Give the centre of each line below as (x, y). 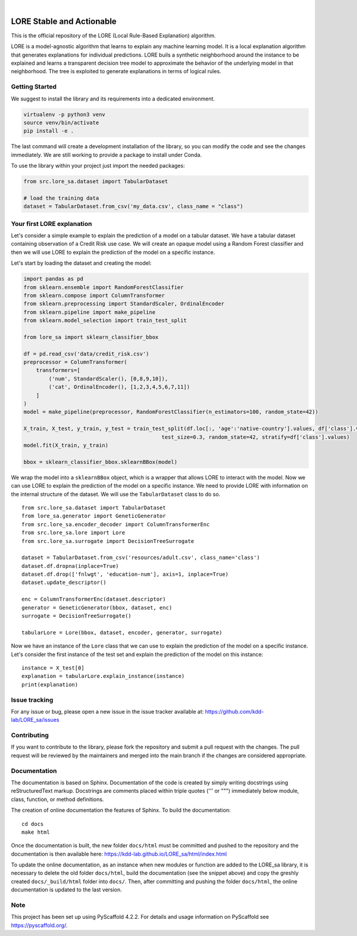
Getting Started (34, 87)
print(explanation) (50, 684)
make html (36, 832)
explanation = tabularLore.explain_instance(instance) (103, 676)
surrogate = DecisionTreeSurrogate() (77, 616)
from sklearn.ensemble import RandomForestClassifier (104, 287)
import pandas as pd (53, 279)
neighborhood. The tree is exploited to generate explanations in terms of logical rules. (116, 71)
